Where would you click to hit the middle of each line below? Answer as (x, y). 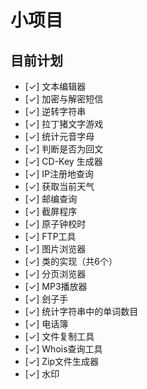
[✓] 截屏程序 (51, 211)
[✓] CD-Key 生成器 (63, 161)
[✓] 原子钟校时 (55, 224)
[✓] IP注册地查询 (59, 174)
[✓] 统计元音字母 (59, 136)
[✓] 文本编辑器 (55, 86)
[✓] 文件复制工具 (59, 336)
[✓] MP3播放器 (56, 286)
